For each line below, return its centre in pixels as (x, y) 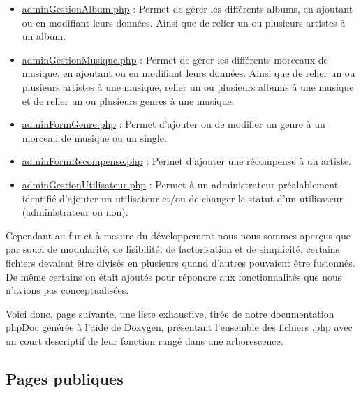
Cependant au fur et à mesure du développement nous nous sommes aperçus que (178, 235)
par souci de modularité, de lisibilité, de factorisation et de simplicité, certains (173, 249)
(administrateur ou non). (75, 212)
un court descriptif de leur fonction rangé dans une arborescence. (145, 340)
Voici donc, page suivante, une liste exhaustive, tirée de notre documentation (170, 313)
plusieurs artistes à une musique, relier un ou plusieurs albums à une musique (188, 86)
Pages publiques (65, 378)
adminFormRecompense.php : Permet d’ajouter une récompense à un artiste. (186, 161)
